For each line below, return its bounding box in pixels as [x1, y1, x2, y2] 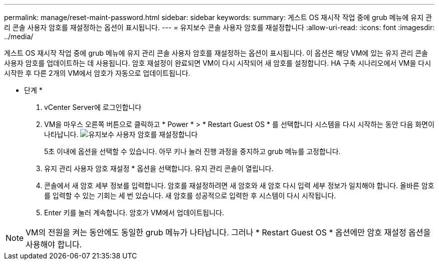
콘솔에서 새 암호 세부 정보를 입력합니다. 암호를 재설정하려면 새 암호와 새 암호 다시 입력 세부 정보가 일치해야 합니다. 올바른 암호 [44, 181, 434, 190]
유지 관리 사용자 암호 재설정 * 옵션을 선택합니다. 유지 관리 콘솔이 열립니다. [44, 164, 274, 173]
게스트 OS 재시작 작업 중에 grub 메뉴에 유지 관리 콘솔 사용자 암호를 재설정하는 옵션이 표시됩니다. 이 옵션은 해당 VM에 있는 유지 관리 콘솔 [4, 49, 428, 57]
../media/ [4, 32, 34, 41]
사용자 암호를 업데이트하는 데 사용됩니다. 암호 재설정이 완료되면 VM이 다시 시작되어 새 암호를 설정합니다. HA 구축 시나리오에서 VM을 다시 [4, 59, 431, 67]
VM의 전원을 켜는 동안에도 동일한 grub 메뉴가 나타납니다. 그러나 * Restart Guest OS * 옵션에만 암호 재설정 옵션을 [26, 227, 431, 237]
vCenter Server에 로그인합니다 [44, 103, 142, 111]
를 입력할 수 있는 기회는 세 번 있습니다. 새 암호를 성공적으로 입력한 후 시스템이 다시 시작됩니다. [44, 191, 336, 200]
